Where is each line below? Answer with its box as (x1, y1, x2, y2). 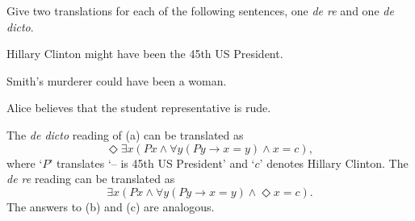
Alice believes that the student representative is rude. (6, 99, 271, 116)
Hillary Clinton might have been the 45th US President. (6, 45, 283, 62)
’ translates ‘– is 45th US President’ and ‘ (49, 154, 255, 171)
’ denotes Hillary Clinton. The (259, 154, 409, 171)
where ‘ (6, 154, 43, 171)
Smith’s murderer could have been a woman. (6, 72, 227, 89)
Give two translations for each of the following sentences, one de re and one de (6, 2, 394, 19)
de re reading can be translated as (6, 170, 175, 187)
